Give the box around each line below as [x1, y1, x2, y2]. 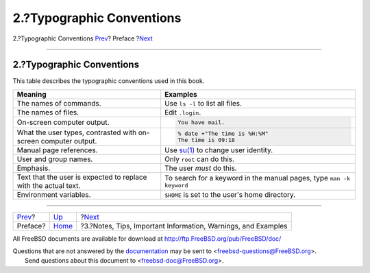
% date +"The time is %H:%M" [177, 130, 269, 137]
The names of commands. [16, 98, 102, 108]
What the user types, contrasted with [16, 128, 137, 137]
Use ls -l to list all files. [164, 98, 243, 108]
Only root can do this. [164, 154, 235, 164]
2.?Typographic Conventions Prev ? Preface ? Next [12, 34, 153, 43]
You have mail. [177, 119, 225, 126]
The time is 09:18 [177, 136, 236, 143]
